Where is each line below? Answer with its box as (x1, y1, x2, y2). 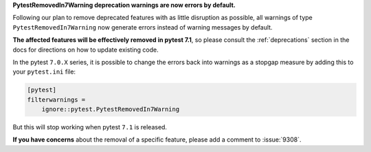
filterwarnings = (27, 96, 86, 103)
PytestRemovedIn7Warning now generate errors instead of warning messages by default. (12, 23, 273, 31)
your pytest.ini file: (12, 67, 76, 76)
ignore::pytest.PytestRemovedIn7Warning (41, 105, 180, 113)
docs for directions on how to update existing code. (12, 45, 159, 54)
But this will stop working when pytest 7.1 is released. (12, 123, 168, 131)
